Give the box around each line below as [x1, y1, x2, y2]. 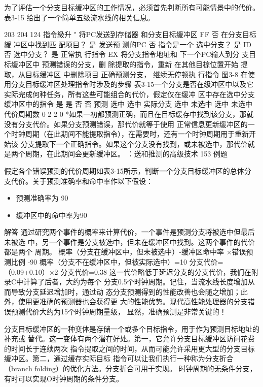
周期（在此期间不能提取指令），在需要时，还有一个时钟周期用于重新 [25, 128, 249, 139]
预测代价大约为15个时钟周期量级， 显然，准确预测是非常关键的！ [11, 306, 227, 317]
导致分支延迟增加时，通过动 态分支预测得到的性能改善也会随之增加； [11, 286, 241, 297]
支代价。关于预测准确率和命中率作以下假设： [4, 175, 153, 186]
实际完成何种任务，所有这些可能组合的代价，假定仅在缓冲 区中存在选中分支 [4, 88, 255, 99]
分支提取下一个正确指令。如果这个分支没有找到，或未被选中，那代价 [20, 138, 248, 149]
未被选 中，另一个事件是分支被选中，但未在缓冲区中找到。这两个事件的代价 [4, 236, 255, 247]
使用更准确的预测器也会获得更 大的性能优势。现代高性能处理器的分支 [18, 296, 248, 307]
